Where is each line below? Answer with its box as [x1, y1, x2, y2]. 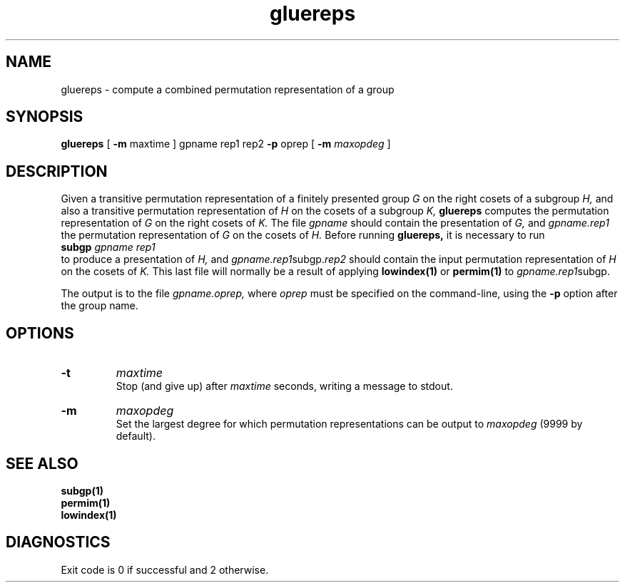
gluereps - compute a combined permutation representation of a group [61, 83, 395, 96]
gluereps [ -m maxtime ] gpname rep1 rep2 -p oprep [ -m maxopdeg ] [61, 138, 391, 150]
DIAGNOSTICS [6, 533, 111, 552]
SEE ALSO [6, 454, 78, 473]
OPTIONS [6, 324, 74, 342]
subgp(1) [61, 484, 104, 497]
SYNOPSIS [6, 108, 83, 126]
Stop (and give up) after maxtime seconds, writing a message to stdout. [116, 380, 453, 393]
